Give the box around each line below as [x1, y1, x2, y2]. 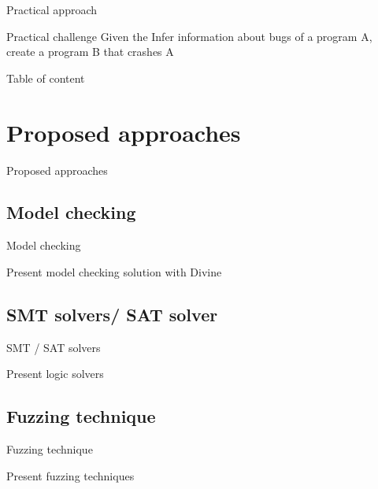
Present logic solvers [6, 365, 104, 382]
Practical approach [6, 2, 98, 17]
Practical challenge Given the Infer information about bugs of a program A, [6, 28, 372, 44]
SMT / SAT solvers [6, 339, 101, 355]
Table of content [6, 69, 85, 86]
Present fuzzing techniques [6, 467, 135, 483]
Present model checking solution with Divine [6, 263, 222, 280]
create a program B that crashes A [6, 43, 174, 60]
